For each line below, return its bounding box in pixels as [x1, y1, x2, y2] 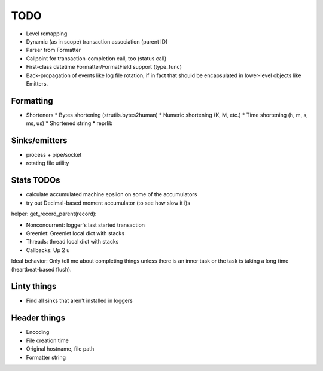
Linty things [11, 281, 57, 291]
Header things [11, 313, 66, 323]
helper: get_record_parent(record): [11, 210, 97, 218]
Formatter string [26, 354, 66, 361]
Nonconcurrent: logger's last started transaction [26, 221, 145, 229]
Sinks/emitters [11, 135, 68, 145]
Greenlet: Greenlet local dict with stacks [26, 229, 125, 236]
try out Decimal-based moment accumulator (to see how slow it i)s [26, 199, 191, 206]
